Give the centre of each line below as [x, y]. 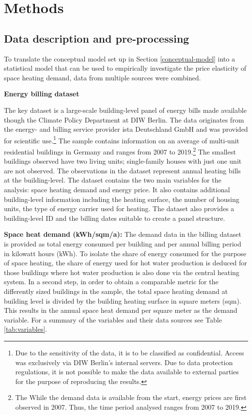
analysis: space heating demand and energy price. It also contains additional [117, 190]
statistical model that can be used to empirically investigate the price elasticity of [125, 68]
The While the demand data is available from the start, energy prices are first [131, 397]
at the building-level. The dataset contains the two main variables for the [113, 180]
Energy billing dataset [42, 94]
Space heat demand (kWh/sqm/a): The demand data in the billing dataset [123, 234]
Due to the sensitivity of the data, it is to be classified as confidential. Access [130, 352]
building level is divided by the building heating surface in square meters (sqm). [123, 300]
